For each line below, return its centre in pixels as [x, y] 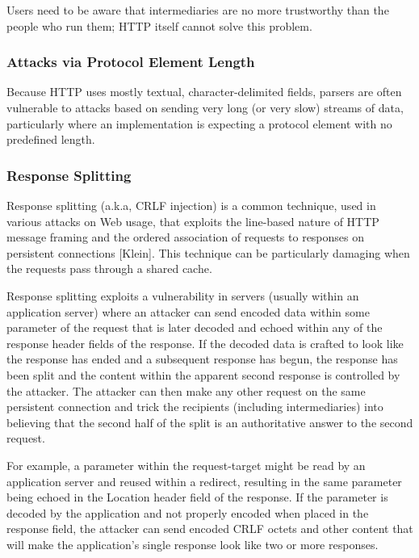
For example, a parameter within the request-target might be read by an [186, 465]
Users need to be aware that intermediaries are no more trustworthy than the [198, 10]
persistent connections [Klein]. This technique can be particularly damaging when [208, 252]
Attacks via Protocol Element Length [131, 62]
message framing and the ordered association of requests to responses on [186, 237]
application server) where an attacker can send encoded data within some [188, 311]
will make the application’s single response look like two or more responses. [193, 544]
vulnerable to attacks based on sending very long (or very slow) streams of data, [205, 107]
